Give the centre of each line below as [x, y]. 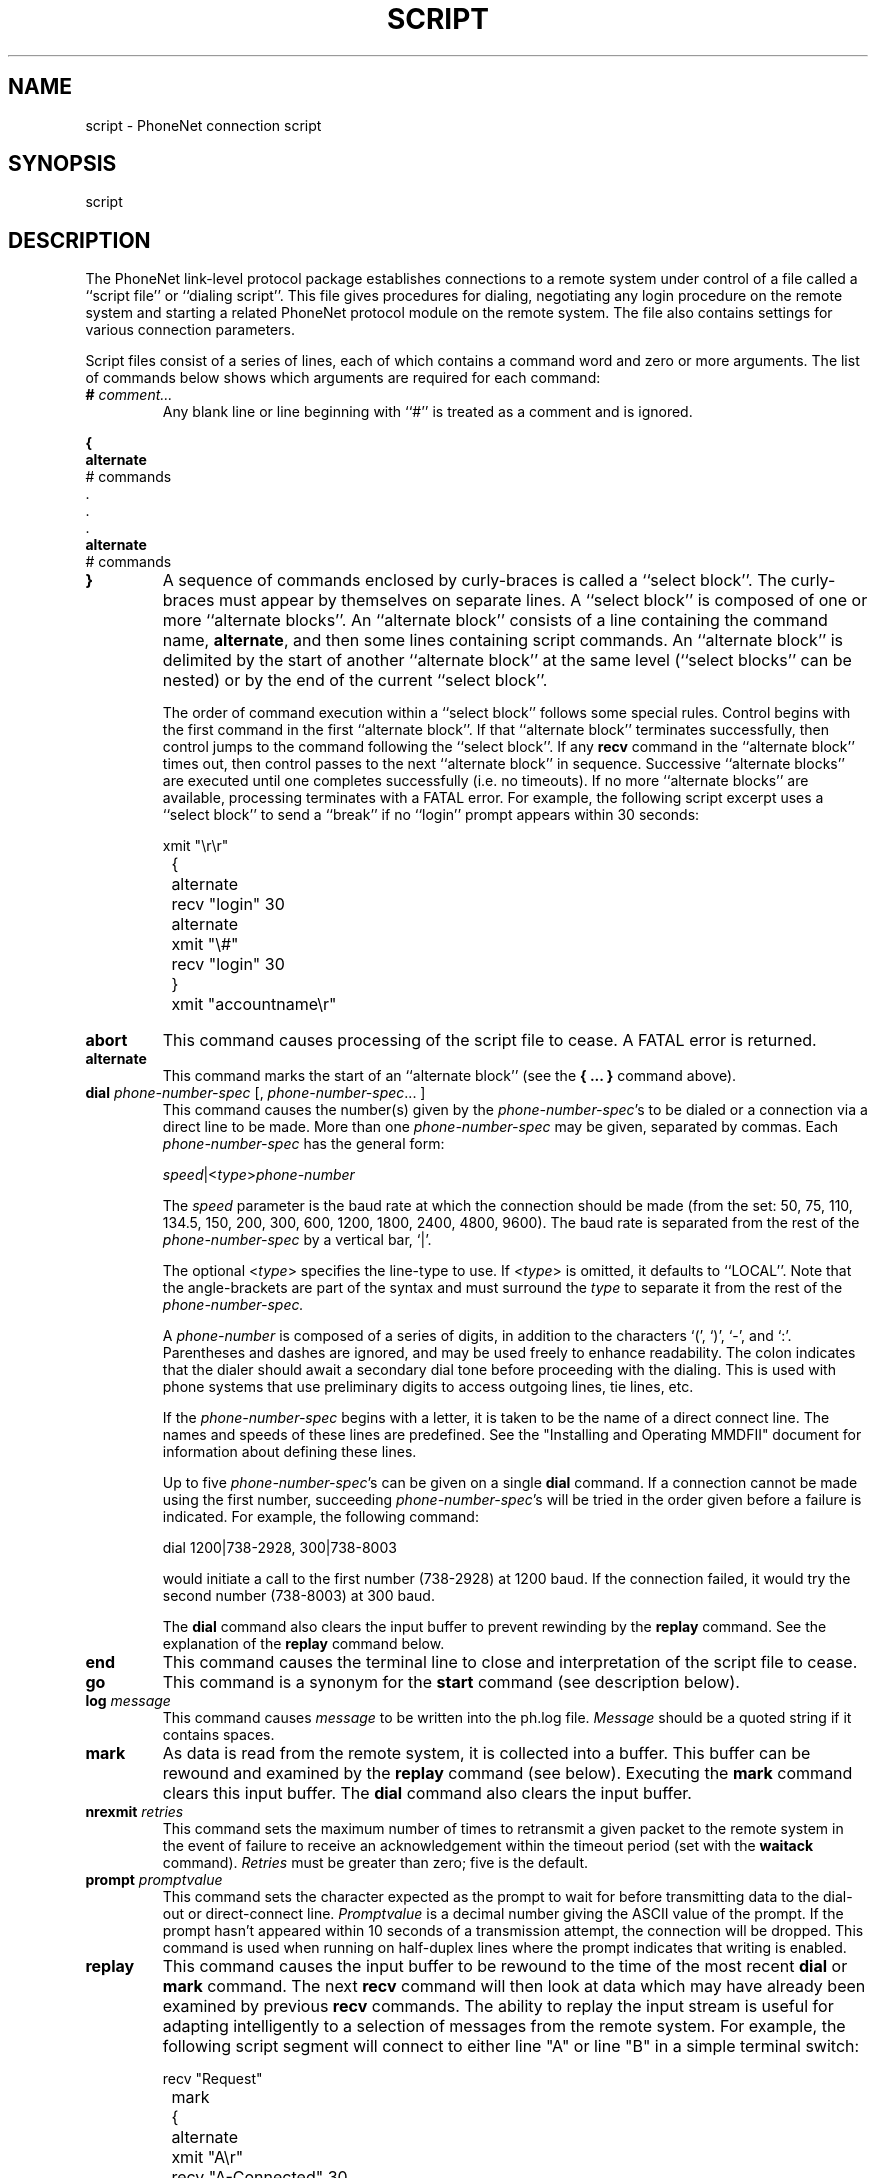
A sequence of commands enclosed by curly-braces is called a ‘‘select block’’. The [474, 580]
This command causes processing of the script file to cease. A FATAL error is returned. [489, 1040]
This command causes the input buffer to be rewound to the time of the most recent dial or [505, 1966]
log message [128, 1701]
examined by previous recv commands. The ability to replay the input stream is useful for [498, 2006]
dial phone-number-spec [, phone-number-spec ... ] [255, 1093]
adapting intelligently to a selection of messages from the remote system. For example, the [504, 2026]
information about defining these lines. [289, 1452]
